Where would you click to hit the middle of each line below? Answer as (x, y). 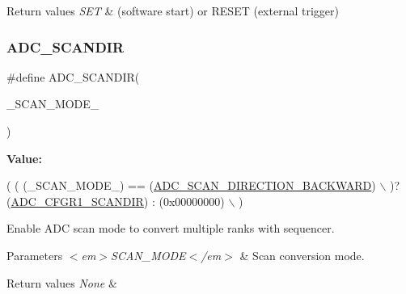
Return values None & (62, 282)
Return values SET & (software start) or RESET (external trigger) (173, 10)
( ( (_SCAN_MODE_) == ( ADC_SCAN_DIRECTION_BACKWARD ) (191, 185)
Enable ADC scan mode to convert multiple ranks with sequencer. (171, 228)
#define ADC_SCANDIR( (73, 76)
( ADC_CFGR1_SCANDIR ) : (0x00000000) (116, 201)
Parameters (35, 255)
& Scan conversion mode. (302, 255)
